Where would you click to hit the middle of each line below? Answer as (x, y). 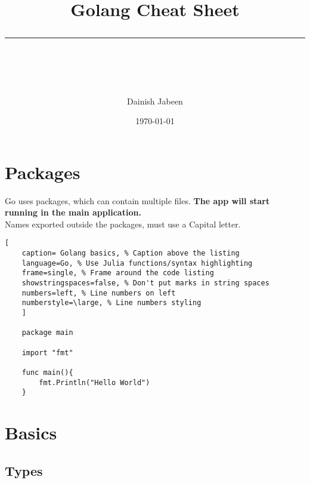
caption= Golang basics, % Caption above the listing (131, 253)
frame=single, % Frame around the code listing (118, 273)
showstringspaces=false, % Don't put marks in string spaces (145, 283)
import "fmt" (47, 353)
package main (47, 333)
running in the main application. (73, 212)
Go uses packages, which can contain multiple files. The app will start (137, 200)
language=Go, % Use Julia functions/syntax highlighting (137, 263)
